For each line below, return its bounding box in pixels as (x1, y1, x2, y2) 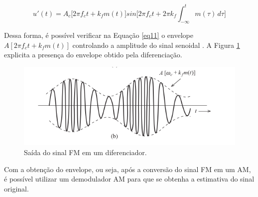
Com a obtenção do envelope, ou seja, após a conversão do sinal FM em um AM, (4, 164, 251, 174)
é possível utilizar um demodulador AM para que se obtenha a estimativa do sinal (4, 174, 255, 184)
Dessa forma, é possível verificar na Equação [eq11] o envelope (4, 30, 193, 40)
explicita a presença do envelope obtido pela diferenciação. (4, 49, 182, 60)
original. (4, 183, 29, 194)
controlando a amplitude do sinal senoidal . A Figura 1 (72, 39, 240, 50)
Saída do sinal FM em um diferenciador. (24, 147, 147, 157)
